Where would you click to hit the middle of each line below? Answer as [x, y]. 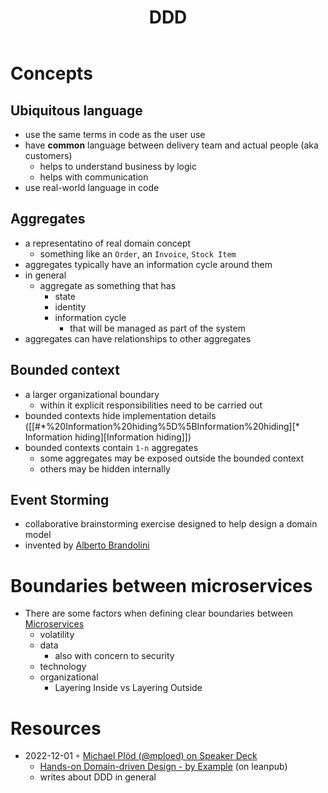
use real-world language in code [92, 187]
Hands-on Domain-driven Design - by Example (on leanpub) [163, 767]
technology [63, 667]
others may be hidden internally [105, 468]
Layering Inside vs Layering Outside [128, 688]
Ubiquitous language [76, 110]
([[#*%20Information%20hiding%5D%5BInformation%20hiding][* [162, 426]
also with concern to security [114, 656]
